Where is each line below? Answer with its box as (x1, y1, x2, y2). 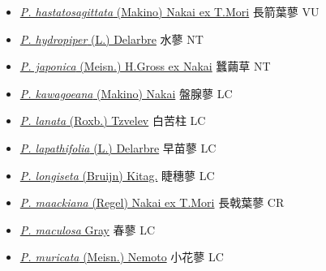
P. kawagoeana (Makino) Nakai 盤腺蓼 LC (19, 84, 233, 101)
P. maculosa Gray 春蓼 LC (19, 221, 156, 238)
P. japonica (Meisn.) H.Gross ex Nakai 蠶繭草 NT (19, 58, 271, 75)
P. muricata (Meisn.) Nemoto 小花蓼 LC (19, 248, 224, 265)
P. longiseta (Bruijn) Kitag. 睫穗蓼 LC (19, 166, 215, 183)
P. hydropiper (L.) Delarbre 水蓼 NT (19, 30, 204, 47)
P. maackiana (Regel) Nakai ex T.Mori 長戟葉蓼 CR (19, 194, 285, 211)
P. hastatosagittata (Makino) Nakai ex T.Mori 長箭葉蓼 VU (19, 3, 320, 19)
